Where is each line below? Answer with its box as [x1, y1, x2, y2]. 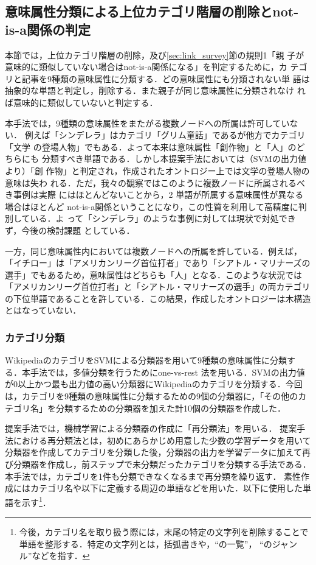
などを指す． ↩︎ [32, 549, 90, 562]
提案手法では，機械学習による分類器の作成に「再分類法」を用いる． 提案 [5, 422, 297, 435]
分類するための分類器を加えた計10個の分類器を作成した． [55, 401, 286, 414]
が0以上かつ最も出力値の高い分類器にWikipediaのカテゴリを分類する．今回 [5, 377, 303, 390]
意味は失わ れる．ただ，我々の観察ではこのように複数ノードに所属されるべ [5, 176, 305, 189]
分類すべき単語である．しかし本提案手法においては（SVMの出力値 [41, 152, 306, 165]
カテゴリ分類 [5, 329, 65, 345]
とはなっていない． [5, 304, 81, 317]
